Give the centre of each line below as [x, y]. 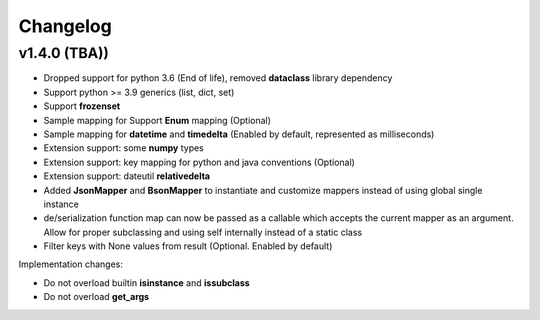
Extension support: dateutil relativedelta [126, 176]
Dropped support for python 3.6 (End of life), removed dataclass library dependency [218, 78]
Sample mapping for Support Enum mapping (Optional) [157, 120]
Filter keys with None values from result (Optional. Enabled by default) [188, 246]
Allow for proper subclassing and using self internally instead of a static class [203, 232]
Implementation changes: [71, 264]
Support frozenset [82, 106]
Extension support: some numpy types [124, 148]
